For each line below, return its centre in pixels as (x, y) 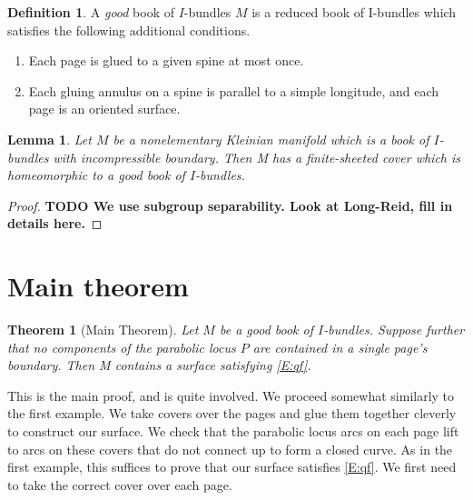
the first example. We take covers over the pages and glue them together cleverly (232, 413)
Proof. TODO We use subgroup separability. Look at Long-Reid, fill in (230, 205)
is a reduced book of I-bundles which (354, 12)
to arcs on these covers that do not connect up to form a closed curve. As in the (230, 449)
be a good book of (266, 330)
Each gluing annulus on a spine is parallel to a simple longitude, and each (234, 90)
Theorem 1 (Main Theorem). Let (103, 330)
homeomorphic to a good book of (96, 175)
